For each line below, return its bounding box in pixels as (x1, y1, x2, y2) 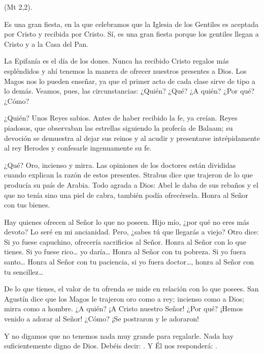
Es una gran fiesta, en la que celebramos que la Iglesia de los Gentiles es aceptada (4, 18, 258, 29)
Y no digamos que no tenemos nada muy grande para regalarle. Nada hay (4, 330, 234, 341)
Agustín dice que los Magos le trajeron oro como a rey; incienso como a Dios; (4, 293, 245, 304)
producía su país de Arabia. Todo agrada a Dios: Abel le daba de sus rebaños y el (4, 179, 258, 190)
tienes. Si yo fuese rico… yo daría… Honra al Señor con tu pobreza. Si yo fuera (4, 246, 246, 257)
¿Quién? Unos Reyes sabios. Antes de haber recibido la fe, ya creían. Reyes (4, 112, 238, 123)
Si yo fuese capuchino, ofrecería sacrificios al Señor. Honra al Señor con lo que (4, 236, 246, 247)
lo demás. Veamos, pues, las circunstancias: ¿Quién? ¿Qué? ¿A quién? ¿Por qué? (4, 85, 255, 96)
